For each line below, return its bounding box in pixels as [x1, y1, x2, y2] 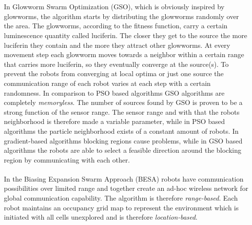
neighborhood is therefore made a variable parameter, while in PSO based [4, 116, 225, 126]
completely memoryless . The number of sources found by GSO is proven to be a [4, 97, 243, 107]
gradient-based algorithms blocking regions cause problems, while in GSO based [4, 135, 243, 145]
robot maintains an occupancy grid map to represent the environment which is [4, 202, 239, 212]
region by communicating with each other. [4, 154, 130, 164]
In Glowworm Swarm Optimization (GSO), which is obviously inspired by [4, 1, 225, 12]
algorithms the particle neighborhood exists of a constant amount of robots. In [4, 125, 239, 136]
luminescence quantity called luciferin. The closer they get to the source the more [4, 30, 247, 40]
